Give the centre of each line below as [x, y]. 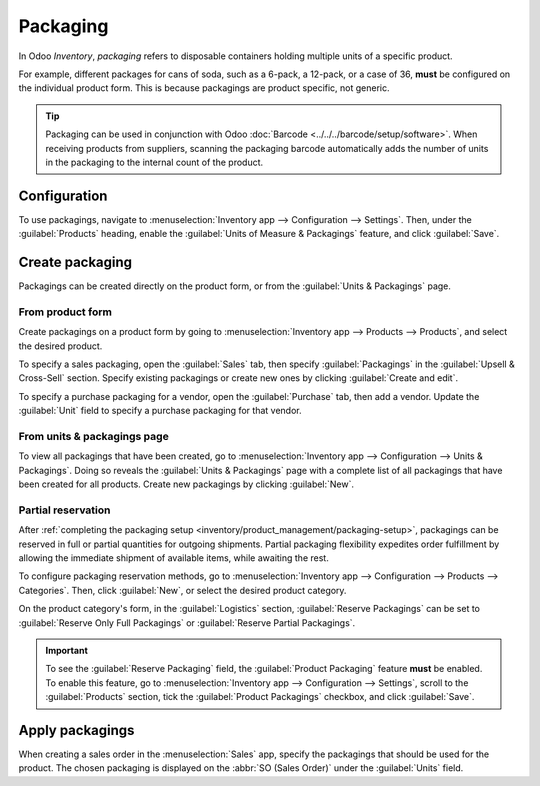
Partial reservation [64, 510]
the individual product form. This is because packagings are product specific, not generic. [204, 88]
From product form [65, 312]
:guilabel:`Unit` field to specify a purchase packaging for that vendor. [160, 411]
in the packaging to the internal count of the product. [154, 162]
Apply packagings [76, 730]
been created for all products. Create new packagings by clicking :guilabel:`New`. [186, 484]
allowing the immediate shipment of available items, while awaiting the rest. [173, 558]
